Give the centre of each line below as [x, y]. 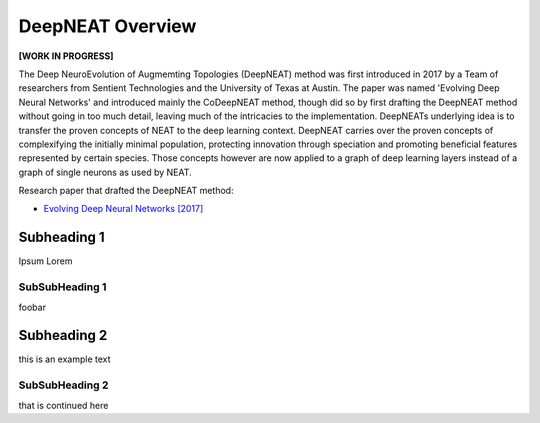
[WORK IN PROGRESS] [66, 56]
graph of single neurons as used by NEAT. [105, 172]
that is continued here [63, 405]
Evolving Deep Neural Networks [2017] [123, 209]
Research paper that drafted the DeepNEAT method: [126, 191]
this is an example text [64, 359]
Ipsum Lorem [45, 261]
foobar [32, 307]
